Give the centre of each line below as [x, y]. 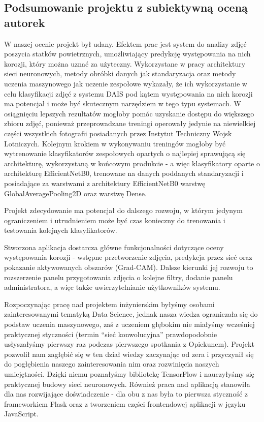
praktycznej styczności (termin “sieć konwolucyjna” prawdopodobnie [111, 334]
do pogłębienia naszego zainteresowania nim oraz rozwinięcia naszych [112, 364]
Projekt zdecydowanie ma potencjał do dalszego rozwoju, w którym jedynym [123, 210]
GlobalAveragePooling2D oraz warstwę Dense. [75, 193]
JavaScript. [21, 414]
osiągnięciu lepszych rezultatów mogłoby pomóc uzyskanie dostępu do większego [129, 113]
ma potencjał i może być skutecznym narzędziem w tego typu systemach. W [123, 103]
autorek [25, 22]
